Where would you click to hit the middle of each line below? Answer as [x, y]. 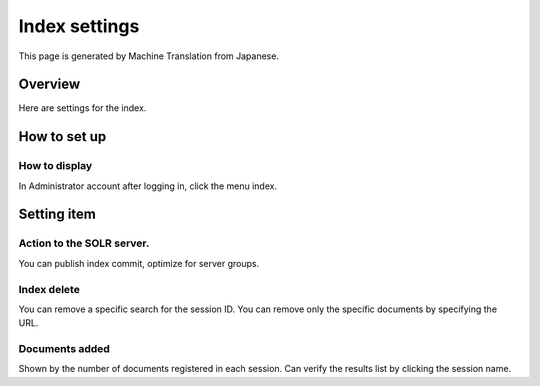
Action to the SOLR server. [84, 243]
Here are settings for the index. [82, 108]
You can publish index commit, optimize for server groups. [139, 263]
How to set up [62, 136]
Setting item [57, 214]
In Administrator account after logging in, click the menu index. [148, 186]
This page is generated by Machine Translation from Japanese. [149, 56]
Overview [49, 84]
